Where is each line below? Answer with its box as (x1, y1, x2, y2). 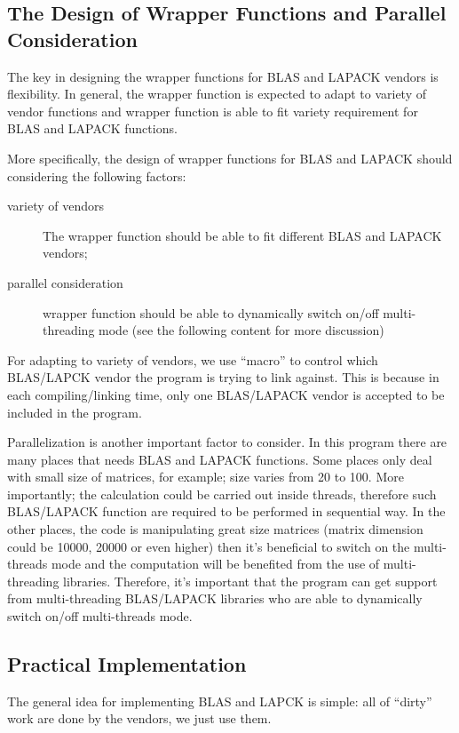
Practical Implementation (7, 650, 247, 678)
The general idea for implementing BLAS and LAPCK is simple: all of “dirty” (7, 691, 432, 710)
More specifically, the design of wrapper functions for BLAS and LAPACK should (7, 148, 453, 167)
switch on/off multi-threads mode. (7, 607, 193, 625)
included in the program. (7, 402, 142, 421)
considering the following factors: (7, 166, 186, 185)
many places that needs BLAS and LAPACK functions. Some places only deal (7, 450, 432, 468)
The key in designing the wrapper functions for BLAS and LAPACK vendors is (7, 67, 439, 85)
